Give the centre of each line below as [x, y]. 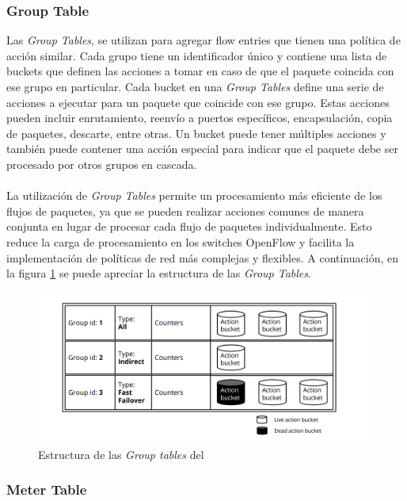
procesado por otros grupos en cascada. [102, 164]
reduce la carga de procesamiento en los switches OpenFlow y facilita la [181, 241]
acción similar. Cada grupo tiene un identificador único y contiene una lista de [197, 55]
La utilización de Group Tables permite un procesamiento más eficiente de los [194, 195]
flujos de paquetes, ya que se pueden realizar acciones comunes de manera [185, 210]
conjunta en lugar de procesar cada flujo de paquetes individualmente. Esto [189, 226]
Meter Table [47, 490]
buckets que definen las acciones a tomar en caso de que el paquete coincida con [200, 71]
